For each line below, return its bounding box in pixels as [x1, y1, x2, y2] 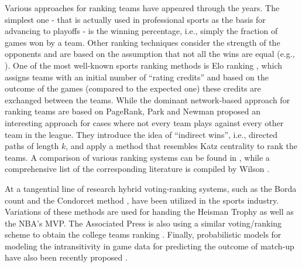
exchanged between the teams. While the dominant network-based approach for [5, 93, 290, 106]
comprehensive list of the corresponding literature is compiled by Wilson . [5, 163, 270, 175]
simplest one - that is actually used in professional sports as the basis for [5, 13, 266, 25]
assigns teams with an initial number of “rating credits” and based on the [5, 70, 269, 83]
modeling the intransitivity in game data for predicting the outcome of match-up [5, 239, 294, 252]
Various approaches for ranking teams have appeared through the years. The [5, 2, 280, 13]
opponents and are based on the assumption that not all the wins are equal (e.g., [5, 48, 295, 60]
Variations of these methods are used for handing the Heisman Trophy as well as [5, 205, 294, 218]
